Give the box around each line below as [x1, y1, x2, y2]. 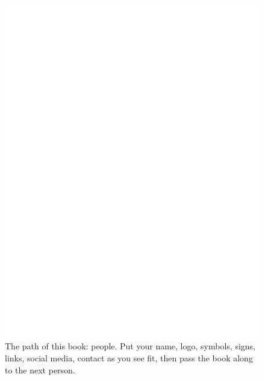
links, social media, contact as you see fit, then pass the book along [5, 351, 253, 364]
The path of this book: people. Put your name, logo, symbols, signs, [5, 340, 255, 352]
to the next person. [5, 363, 75, 376]
